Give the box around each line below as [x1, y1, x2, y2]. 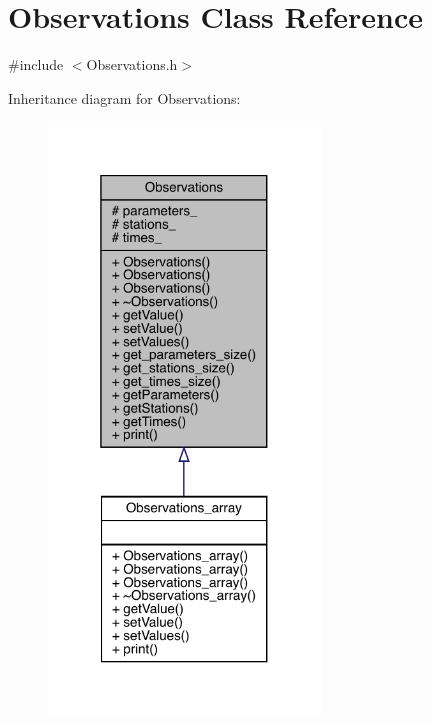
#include [8, 54, 64, 75]
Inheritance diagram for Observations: [8, 87, 241, 108]
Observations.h [86, 54, 178, 75]
